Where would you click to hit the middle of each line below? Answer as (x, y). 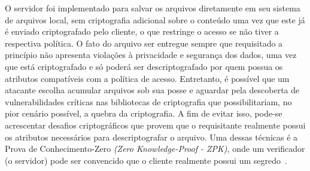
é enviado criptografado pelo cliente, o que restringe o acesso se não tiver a (142, 31)
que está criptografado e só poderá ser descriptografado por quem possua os (144, 66)
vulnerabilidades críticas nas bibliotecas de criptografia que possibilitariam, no (148, 101)
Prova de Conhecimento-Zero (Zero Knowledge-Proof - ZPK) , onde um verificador (155, 149)
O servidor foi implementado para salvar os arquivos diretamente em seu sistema (153, 8)
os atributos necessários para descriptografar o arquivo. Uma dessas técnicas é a (151, 137)
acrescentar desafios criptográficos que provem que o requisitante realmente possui (155, 125)
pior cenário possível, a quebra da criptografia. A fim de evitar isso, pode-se (144, 113)
